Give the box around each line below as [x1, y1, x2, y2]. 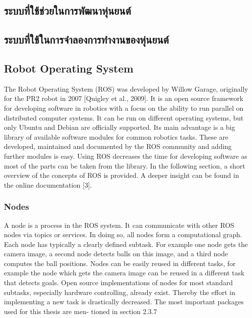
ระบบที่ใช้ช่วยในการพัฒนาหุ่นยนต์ [4, 3, 131, 18]
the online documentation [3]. [4, 179, 92, 190]
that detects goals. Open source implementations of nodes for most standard [4, 277, 233, 288]
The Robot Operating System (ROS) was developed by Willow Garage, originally [4, 83, 248, 94]
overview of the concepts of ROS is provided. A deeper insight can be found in [4, 170, 239, 180]
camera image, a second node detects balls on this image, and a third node [4, 248, 228, 259]
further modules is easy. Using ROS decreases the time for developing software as [4, 150, 248, 161]
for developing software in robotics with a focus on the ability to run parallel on [4, 102, 244, 113]
